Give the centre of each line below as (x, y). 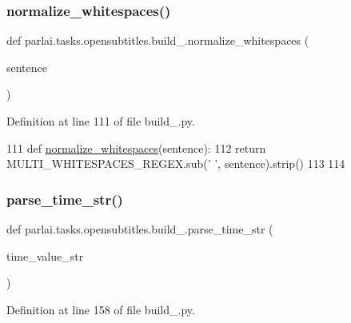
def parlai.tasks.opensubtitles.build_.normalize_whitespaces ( (158, 40)
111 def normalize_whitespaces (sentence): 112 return (136, 148)
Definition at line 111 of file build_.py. (101, 121)
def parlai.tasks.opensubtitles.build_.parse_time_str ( (140, 229)
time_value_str (45, 255)
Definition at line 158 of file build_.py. (101, 309)
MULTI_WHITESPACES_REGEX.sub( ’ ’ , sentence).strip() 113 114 (176, 163)
